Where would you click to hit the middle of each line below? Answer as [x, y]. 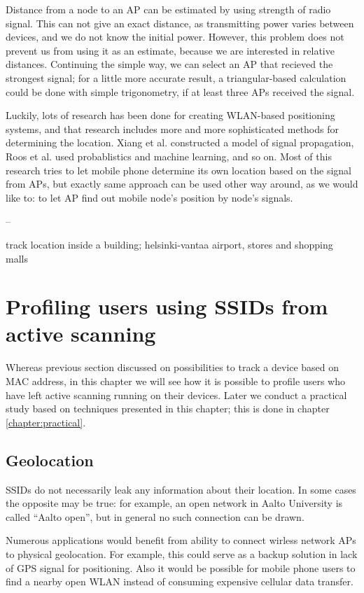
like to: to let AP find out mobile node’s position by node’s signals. [149, 197]
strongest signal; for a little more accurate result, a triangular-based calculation [176, 77]
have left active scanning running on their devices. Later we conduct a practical [176, 395]
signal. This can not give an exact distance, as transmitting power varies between [180, 23]
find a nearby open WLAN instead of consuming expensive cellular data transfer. [180, 581]
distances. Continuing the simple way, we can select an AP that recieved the [169, 64]
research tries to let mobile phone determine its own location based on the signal [179, 170]
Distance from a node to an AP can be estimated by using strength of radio [168, 9]
